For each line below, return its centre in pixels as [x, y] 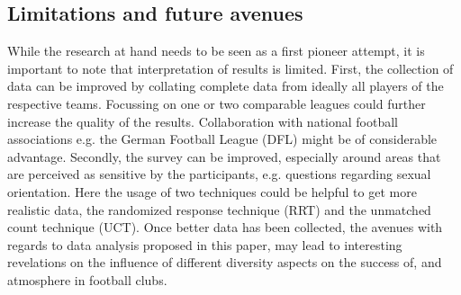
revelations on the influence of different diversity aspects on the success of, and [225, 262]
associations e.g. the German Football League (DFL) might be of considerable [222, 139]
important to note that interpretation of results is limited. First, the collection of [230, 68]
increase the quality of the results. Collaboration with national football [203, 121]
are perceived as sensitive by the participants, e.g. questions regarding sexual [219, 174]
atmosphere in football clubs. [87, 279]
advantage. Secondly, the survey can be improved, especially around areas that [224, 156]
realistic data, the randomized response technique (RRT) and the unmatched [219, 209]
